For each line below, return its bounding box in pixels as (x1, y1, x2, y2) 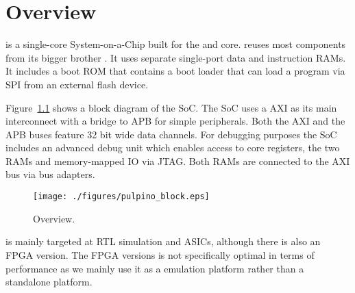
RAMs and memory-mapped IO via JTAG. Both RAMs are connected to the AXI (5, 153, 350, 168)
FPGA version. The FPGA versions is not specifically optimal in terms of (5, 247, 315, 262)
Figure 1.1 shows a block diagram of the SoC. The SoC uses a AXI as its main (5, 100, 337, 114)
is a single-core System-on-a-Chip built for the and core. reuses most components (5, 37, 346, 51)
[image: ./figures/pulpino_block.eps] (33, 192, 210, 202)
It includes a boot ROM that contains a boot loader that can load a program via (5, 64, 345, 78)
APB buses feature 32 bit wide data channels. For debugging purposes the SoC (5, 127, 337, 141)
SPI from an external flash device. (5, 77, 149, 91)
